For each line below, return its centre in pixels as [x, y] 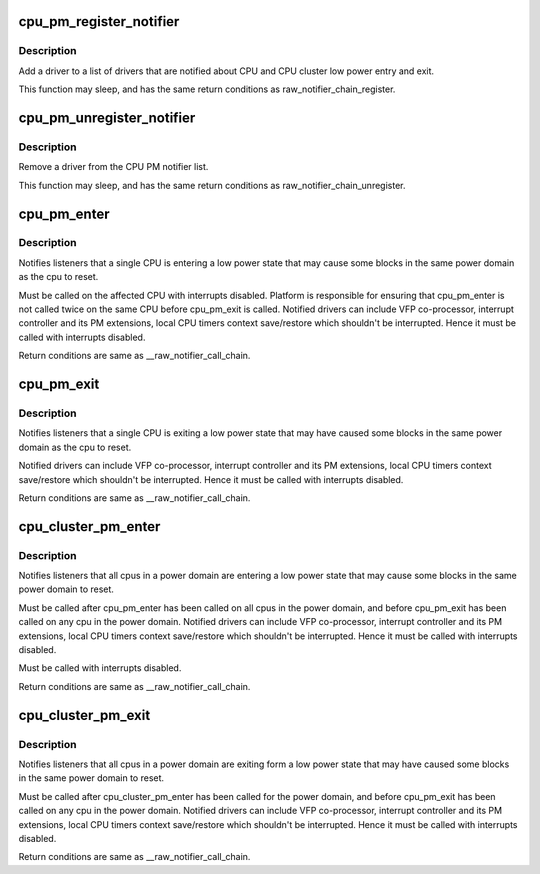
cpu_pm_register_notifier [99, 21]
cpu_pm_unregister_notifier [107, 117]
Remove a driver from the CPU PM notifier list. [113, 167]
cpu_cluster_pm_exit [84, 715]
